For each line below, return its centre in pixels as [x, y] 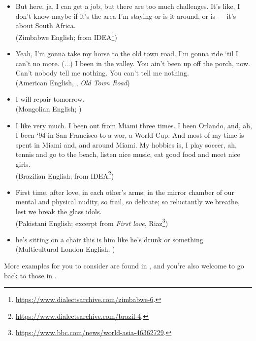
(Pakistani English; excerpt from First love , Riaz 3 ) [92, 222]
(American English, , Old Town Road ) [73, 82]
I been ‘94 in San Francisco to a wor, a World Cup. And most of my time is [130, 135]
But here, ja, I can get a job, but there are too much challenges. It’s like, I [128, 6]
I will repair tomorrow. [50, 99]
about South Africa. [46, 25]
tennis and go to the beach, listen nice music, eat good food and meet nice [128, 154]
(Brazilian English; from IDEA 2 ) [65, 175]
